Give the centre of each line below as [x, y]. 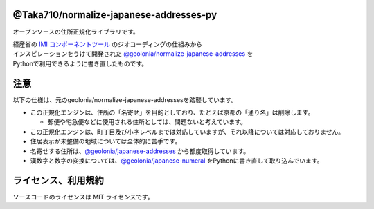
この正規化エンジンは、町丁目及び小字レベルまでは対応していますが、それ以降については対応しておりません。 [187, 132]
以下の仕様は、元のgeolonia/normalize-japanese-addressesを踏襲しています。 [125, 99]
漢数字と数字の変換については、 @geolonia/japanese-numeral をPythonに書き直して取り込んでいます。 [177, 160]
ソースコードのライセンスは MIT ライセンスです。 [83, 197]
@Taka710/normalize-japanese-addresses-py [115, 15]
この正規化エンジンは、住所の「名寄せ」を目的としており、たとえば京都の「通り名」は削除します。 [172, 112]
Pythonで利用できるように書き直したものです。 [80, 63]
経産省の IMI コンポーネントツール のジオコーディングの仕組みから [108, 44]
